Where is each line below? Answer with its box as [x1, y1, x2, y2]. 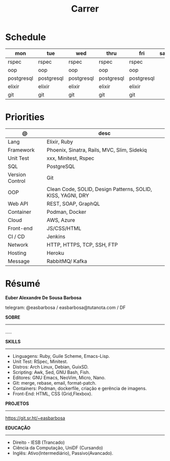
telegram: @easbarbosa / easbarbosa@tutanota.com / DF [5, 304, 126, 310]
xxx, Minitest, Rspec [47, 155, 95, 162]
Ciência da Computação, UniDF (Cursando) [12, 444, 103, 450]
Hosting [8, 249, 27, 256]
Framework [8, 146, 35, 153]
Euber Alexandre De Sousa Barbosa [5, 294, 82, 301]
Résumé [5, 278, 40, 290]
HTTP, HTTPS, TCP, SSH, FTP [47, 241, 118, 248]
